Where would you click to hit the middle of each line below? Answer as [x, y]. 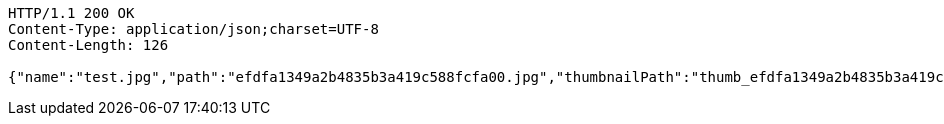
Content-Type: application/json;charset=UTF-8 [193, 29]
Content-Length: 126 [88, 45]
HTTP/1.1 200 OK [71, 13]
